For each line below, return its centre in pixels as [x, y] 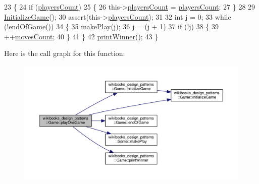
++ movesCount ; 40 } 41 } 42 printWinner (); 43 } [81, 36]
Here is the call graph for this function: [65, 53]
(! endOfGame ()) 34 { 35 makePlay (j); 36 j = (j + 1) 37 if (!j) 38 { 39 [111, 26]
